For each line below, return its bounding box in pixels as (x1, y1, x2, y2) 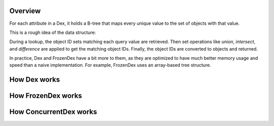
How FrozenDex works (9, 92, 82, 100)
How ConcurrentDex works (9, 108, 97, 116)
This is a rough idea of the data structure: (9, 29, 96, 35)
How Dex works (9, 75, 60, 84)
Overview (9, 7, 41, 15)
